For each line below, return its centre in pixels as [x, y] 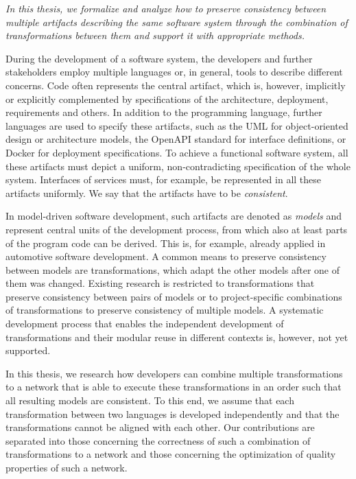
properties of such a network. [67, 467]
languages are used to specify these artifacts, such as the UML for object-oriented [177, 125]
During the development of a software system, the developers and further [159, 58]
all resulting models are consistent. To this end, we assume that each [150, 400]
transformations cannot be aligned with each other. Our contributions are [160, 427]
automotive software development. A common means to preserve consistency [166, 256]
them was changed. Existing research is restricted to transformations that [160, 283]
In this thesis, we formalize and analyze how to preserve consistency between [166, 8]
